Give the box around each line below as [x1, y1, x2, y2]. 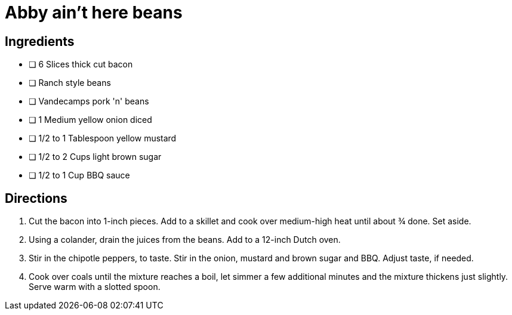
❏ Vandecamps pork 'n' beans [29, 96, 149, 107]
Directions [5, 190, 67, 206]
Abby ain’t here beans [5, 2, 183, 23]
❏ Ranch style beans [29, 78, 111, 88]
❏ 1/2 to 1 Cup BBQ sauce [29, 170, 130, 181]
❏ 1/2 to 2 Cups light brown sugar [29, 152, 162, 162]
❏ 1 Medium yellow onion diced [29, 115, 152, 125]
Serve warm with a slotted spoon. [29, 282, 161, 292]
